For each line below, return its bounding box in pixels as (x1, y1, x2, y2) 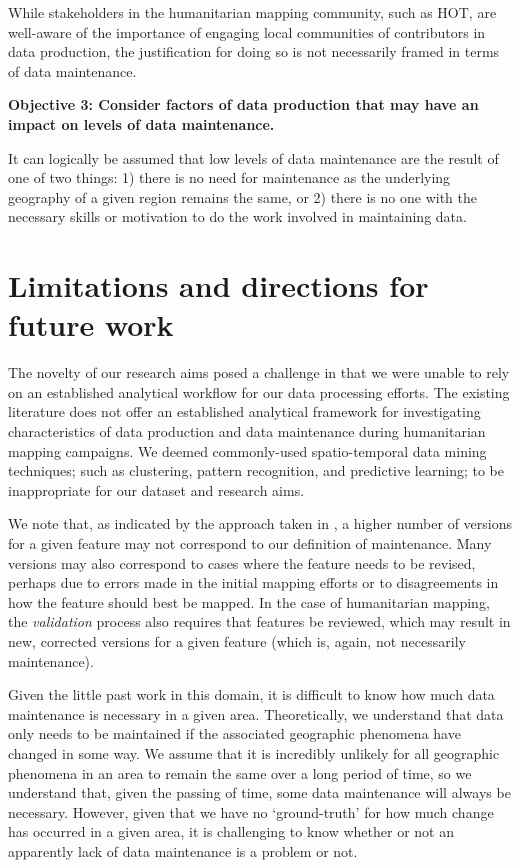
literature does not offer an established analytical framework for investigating (8, 401, 481, 422)
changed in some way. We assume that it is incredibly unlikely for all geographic (8, 742, 500, 763)
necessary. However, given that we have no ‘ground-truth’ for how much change (8, 801, 494, 822)
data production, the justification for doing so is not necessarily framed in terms (8, 41, 500, 62)
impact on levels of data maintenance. (8, 113, 275, 134)
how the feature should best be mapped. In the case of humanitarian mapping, (8, 591, 490, 612)
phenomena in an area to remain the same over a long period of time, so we (8, 762, 472, 783)
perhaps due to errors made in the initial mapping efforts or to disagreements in (8, 572, 499, 593)
